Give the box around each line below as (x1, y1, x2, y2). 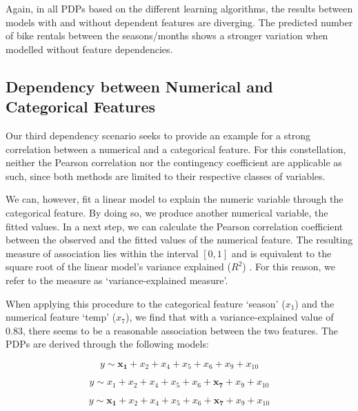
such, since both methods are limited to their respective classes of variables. (6, 168, 326, 183)
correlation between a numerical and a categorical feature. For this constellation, (6, 141, 346, 156)
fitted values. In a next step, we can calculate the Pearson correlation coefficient (6, 219, 344, 233)
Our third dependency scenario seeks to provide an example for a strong (6, 128, 310, 142)
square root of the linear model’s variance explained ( (6, 259, 231, 274)
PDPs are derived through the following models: (6, 337, 209, 351)
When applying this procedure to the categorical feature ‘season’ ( (6, 296, 286, 310)
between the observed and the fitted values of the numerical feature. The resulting (6, 232, 353, 247)
